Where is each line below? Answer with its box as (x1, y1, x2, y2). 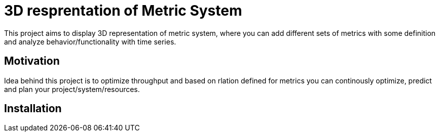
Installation (4, 102, 62, 115)
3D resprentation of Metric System (4, 2, 242, 19)
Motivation (4, 55, 60, 68)
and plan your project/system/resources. (4, 84, 140, 94)
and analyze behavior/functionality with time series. (4, 37, 176, 46)
